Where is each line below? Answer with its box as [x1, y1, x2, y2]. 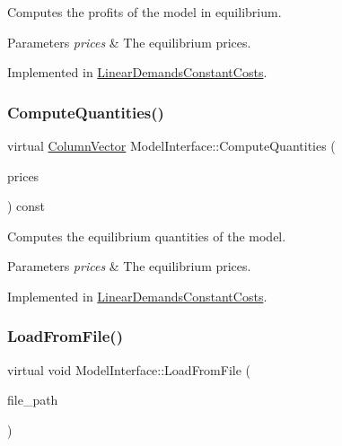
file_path [7, 390, 58, 409]
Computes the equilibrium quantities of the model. [7, 226, 286, 245]
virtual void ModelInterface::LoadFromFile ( [7, 360, 251, 379]
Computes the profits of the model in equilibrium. [7, 3, 282, 21]
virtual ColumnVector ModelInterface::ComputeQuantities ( [7, 136, 336, 154]
